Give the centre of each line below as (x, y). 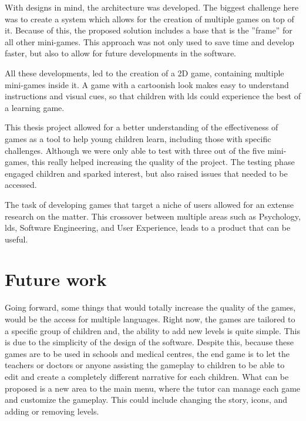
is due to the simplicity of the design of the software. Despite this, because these (149, 342)
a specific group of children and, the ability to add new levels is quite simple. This (152, 330)
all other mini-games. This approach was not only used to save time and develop (149, 41)
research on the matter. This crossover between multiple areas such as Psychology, (153, 216)
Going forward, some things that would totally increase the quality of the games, (150, 307)
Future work (56, 279)
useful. (16, 239)
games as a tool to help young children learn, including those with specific (138, 138)
